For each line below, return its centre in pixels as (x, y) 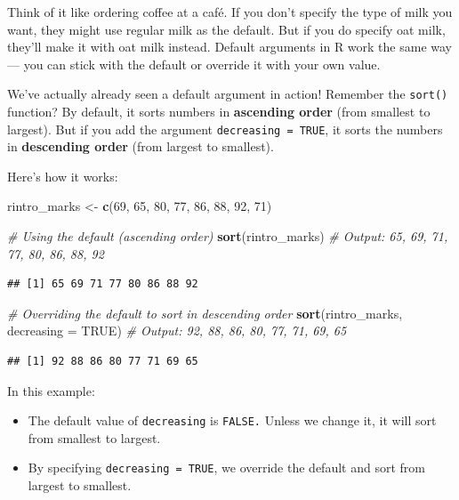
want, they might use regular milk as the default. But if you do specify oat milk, (226, 29)
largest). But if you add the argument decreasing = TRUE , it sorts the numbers (225, 129)
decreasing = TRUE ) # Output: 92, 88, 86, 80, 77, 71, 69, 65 (177, 331)
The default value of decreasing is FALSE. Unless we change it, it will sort (232, 420)
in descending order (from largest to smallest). (141, 146)
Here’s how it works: (63, 176)
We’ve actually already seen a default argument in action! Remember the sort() (228, 94)
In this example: (51, 390)
